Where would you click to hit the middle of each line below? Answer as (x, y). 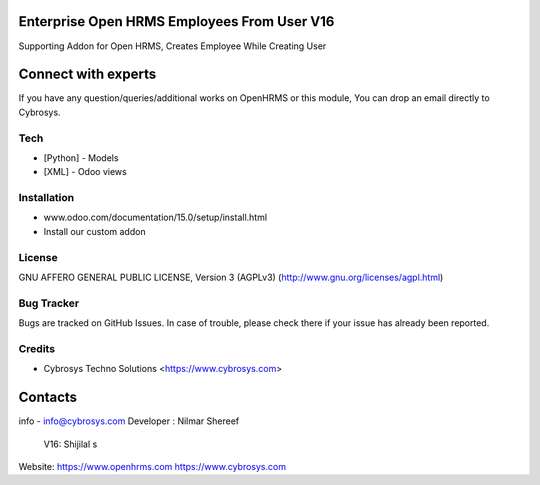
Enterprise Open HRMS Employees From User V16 (176, 21)
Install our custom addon (94, 231)
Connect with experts (87, 74)
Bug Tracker (49, 303)
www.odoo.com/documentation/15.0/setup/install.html (155, 217)
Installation (46, 198)
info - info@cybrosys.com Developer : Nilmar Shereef (129, 421)
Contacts (48, 397)
